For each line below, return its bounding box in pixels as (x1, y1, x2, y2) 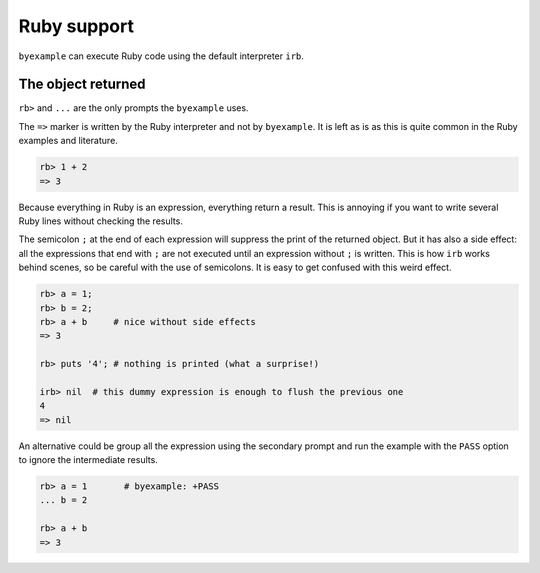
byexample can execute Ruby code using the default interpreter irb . (18, 50, 305, 62)
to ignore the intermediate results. (18, 454, 159, 466)
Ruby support (18, 15, 135, 37)
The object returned (18, 76, 146, 93)
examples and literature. (18, 135, 119, 147)
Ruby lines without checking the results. (18, 215, 184, 227)
